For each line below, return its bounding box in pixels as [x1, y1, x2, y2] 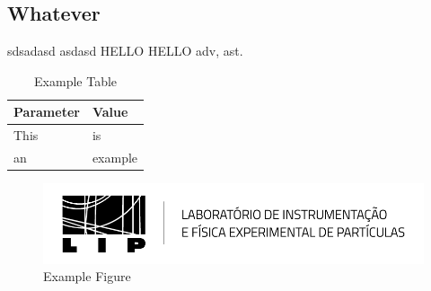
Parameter [13, 102, 80, 121]
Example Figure [43, 267, 131, 286]
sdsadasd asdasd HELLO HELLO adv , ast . [7, 41, 243, 60]
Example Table [34, 71, 118, 90]
